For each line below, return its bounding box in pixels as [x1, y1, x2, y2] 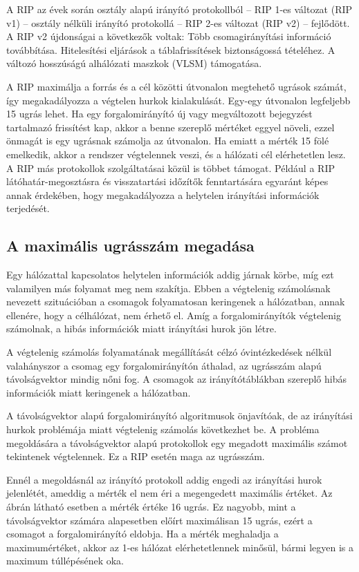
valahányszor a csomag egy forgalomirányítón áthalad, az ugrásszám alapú [6, 358, 322, 372]
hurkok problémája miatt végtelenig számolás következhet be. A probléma [6, 422, 320, 437]
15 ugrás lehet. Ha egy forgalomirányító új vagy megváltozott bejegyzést [6, 106, 313, 121]
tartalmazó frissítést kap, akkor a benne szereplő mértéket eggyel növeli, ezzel [6, 120, 335, 134]
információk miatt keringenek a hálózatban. [6, 385, 191, 399]
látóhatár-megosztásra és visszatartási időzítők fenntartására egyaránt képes [6, 174, 329, 189]
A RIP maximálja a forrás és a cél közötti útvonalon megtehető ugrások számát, [6, 79, 347, 93]
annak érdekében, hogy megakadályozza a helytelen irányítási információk [6, 187, 320, 202]
